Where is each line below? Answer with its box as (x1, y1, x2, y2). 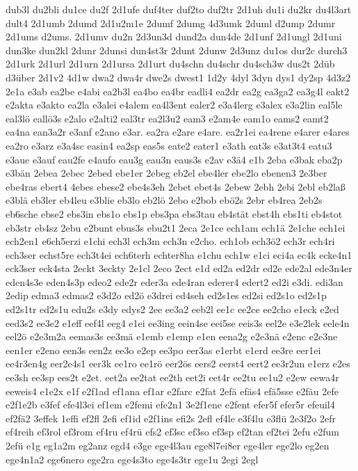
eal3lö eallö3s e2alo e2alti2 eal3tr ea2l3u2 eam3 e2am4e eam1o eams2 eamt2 (6, 111, 329, 125)
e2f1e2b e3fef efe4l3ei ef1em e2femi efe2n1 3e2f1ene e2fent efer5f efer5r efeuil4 (6, 397, 335, 412)
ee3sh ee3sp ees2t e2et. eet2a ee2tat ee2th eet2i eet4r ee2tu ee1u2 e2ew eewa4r (6, 370, 339, 385)
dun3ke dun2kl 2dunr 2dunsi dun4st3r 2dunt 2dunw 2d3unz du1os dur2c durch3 (6, 42, 348, 57)
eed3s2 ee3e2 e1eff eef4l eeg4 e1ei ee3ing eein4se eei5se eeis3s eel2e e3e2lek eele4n (6, 315, 350, 330)
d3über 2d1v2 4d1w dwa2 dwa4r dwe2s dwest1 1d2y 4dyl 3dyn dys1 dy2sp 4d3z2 (6, 70, 351, 84)
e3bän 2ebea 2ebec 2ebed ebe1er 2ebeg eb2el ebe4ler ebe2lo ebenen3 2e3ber (6, 166, 327, 180)
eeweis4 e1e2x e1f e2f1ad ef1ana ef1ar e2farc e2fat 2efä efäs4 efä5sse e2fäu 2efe (6, 383, 339, 398)
